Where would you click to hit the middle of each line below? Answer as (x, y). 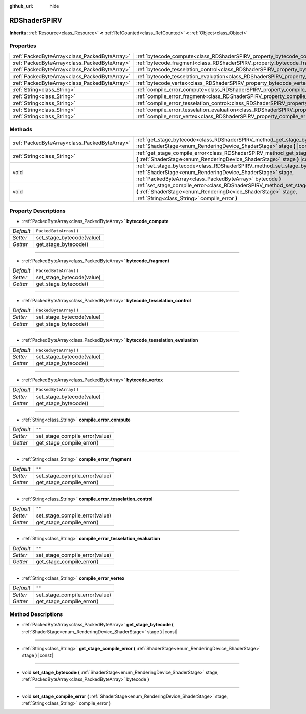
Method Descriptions (36, 614)
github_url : (21, 6)
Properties (23, 46)
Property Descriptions (37, 211)
